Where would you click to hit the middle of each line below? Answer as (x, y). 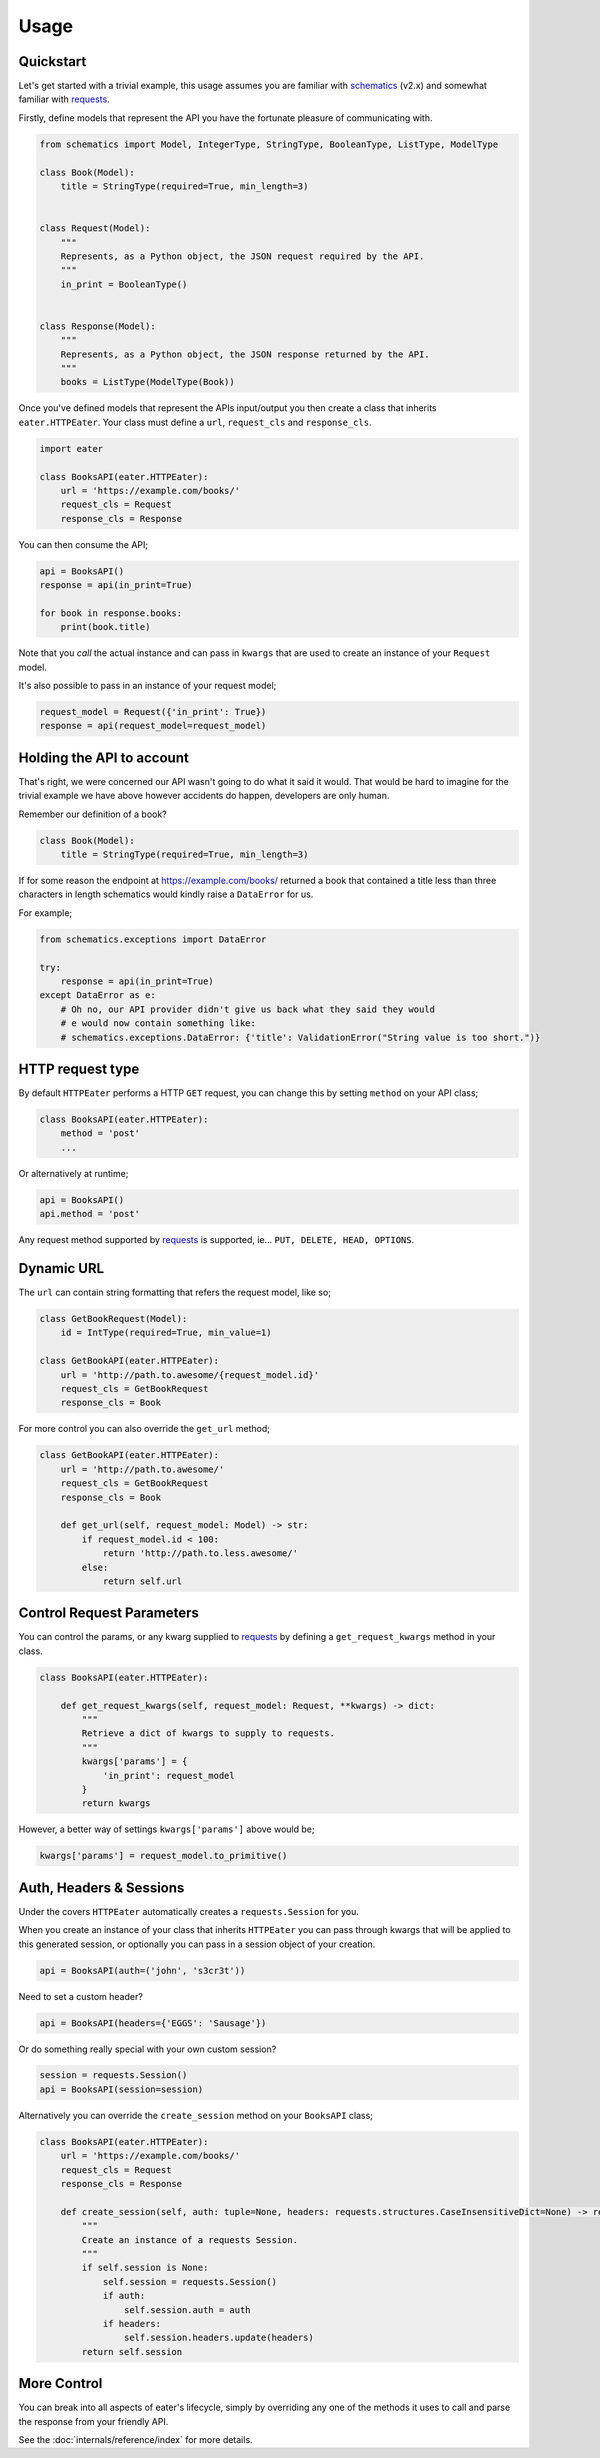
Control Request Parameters (109, 1613)
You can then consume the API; (83, 544)
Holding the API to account (103, 757)
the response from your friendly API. (93, 2421)
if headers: (132, 2323)
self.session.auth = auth (187, 2309)
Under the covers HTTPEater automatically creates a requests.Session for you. (189, 1911)
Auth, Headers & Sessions (101, 1887)
